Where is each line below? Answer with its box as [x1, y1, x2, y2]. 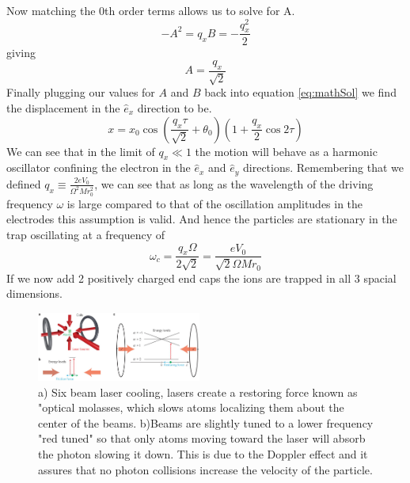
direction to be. [137, 99, 212, 116]
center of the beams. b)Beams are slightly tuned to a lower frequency [38, 414, 374, 431]
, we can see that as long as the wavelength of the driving [94, 175, 374, 192]
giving [6, 44, 36, 60]
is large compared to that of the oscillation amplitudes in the [66, 195, 363, 211]
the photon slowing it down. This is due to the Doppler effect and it [38, 446, 368, 462]
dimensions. [6, 285, 63, 302]
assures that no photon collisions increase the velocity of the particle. [38, 461, 373, 477]
